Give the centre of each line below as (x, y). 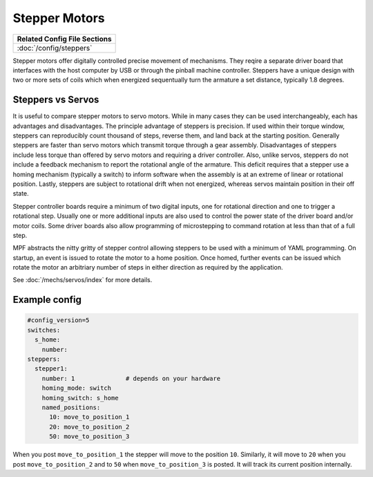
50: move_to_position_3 (89, 437)
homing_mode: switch (77, 388)
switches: (44, 330)
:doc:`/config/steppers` (55, 48)
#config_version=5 (58, 320)
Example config (47, 300)
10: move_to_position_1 (89, 417)
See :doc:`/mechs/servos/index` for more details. (83, 280)
